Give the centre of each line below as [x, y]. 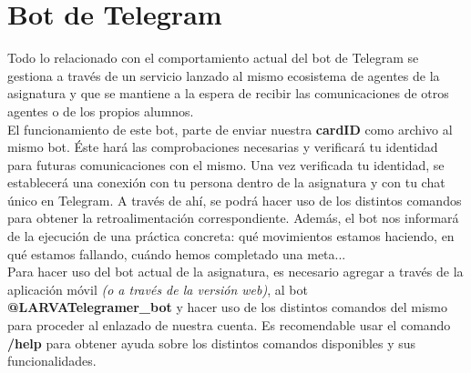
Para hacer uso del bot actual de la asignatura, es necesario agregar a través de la [235, 272]
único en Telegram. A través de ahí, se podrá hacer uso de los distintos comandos [235, 200]
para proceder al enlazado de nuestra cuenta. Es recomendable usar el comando [229, 325]
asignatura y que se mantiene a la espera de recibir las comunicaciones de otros [228, 93]
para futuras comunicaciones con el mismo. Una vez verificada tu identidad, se [226, 164]
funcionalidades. [52, 361]
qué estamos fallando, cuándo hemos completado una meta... [177, 253]
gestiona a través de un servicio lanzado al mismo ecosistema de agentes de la [224, 75]
